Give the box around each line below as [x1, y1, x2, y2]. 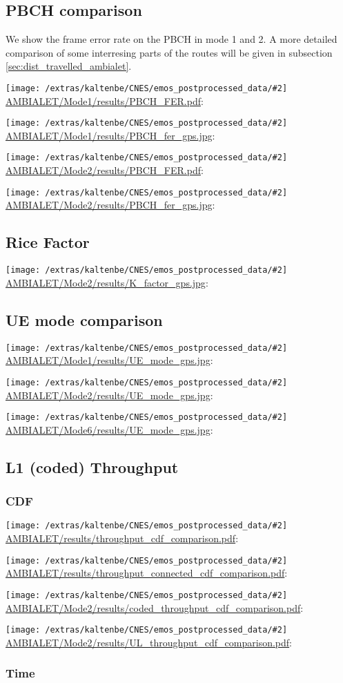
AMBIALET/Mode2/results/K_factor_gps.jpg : [6, 275, 208, 289]
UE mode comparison [6, 309, 163, 330]
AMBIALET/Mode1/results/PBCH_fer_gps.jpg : [6, 128, 215, 142]
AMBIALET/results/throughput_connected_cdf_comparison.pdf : [6, 566, 288, 580]
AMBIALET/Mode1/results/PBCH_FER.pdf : [6, 93, 204, 108]
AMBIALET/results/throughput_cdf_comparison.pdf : [6, 531, 239, 546]
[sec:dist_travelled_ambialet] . [6, 59, 132, 73]
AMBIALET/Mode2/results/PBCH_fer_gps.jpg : [6, 198, 215, 212]
